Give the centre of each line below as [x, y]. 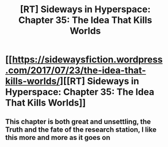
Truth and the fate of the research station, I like [81, 129]
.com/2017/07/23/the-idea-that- [76, 70]
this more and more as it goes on [58, 138]
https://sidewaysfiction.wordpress [87, 60]
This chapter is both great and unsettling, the [78, 121]
